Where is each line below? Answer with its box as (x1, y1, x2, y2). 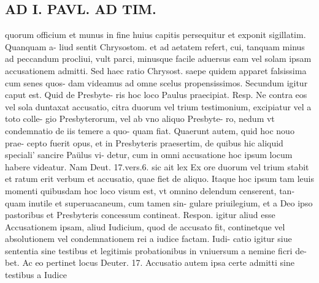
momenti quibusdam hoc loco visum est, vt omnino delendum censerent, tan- (5, 184, 295, 197)
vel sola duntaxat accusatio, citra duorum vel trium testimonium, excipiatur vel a (5, 100, 312, 113)
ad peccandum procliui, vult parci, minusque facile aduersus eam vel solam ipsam (5, 52, 312, 65)
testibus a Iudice (5, 268, 67, 281)
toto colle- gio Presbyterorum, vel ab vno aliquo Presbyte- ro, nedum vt (5, 112, 275, 125)
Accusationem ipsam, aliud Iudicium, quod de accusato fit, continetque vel (5, 220, 285, 233)
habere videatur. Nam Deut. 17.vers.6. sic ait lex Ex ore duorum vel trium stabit (5, 160, 309, 173)
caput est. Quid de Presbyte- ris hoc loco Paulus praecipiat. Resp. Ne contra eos (5, 88, 307, 101)
